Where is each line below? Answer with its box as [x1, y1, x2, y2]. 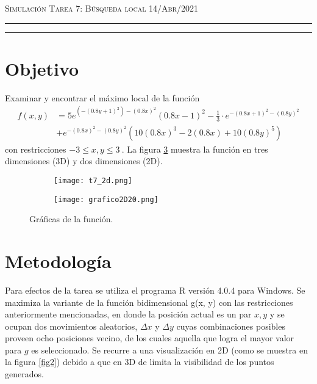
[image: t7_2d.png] [54, 176, 132, 185]
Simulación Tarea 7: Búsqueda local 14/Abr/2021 [5, 2, 199, 14]
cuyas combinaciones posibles [176, 319, 285, 332]
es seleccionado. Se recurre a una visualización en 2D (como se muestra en [31, 343, 308, 356]
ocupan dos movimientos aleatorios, [5, 319, 138, 332]
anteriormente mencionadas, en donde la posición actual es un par [5, 308, 252, 321]
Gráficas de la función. [29, 212, 113, 225]
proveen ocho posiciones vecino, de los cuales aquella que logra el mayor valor [5, 331, 294, 344]
